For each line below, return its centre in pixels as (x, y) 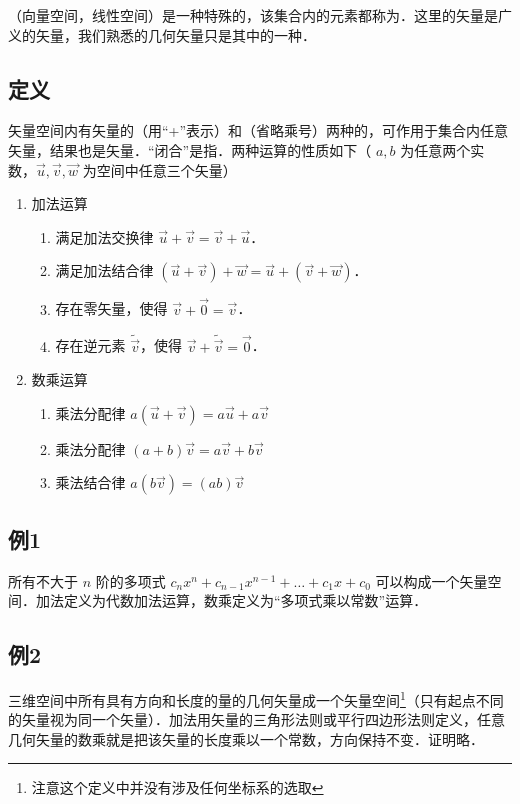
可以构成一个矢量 (431, 580)
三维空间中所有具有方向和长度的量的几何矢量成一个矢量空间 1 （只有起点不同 (256, 698)
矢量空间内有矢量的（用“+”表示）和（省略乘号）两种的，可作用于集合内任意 (258, 130)
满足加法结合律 (104, 270)
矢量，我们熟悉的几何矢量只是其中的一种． (175, 34)
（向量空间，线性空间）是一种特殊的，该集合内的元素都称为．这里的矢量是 (253, 15)
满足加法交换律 (104, 236)
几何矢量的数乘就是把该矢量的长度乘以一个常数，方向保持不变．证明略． (246, 738)
